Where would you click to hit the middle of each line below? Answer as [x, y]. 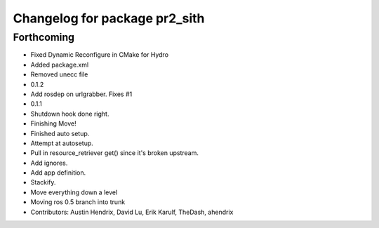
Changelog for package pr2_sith [109, 18]
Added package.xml [60, 65]
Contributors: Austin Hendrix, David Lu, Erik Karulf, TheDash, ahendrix [132, 212]
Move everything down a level [74, 192]
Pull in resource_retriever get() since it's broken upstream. [115, 153]
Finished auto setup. [60, 133]
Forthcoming [44, 37]
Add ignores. [49, 163]
